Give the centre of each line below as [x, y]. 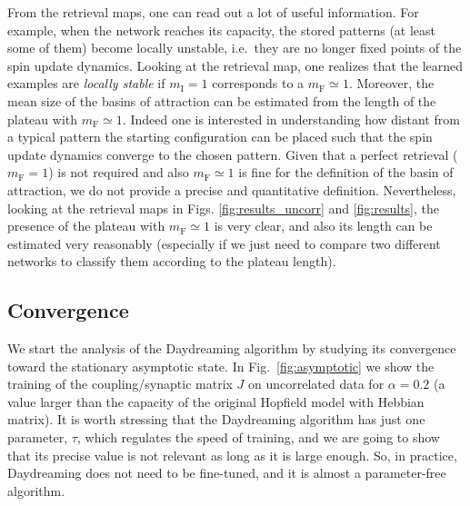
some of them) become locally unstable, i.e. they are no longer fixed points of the [235, 48]
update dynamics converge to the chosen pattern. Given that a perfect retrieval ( [233, 154]
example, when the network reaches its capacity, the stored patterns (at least [222, 30]
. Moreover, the [391, 83]
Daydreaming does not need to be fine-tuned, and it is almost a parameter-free [227, 473]
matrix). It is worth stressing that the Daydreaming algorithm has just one [216, 419]
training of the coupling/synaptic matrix [120, 384]
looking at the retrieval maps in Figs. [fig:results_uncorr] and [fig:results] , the [224, 208]
